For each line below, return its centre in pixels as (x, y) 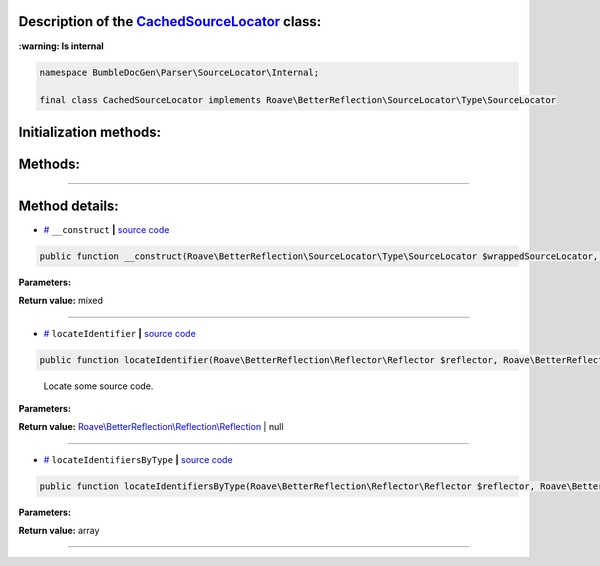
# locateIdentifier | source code (120, 333)
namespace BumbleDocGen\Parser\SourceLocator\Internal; (179, 72)
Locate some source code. (98, 386)
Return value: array (59, 531)
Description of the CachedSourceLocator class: (170, 21)
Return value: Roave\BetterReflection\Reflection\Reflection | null (151, 427)
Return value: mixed (61, 301)
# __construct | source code (106, 229)
